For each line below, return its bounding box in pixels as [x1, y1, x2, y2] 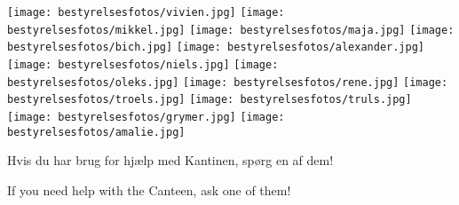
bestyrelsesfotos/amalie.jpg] [7, 125, 186, 138]
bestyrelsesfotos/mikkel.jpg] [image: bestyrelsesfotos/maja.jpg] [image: [7, 23, 455, 36]
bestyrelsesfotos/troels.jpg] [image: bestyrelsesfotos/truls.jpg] [7, 93, 412, 106]
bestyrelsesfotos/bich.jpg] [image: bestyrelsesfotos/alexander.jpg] [7, 41, 425, 54]
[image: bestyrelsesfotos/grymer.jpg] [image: [7, 110, 285, 123]
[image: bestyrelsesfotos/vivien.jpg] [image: [7, 6, 285, 19]
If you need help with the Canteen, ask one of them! [7, 180, 291, 199]
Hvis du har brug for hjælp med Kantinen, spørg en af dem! [7, 151, 334, 170]
